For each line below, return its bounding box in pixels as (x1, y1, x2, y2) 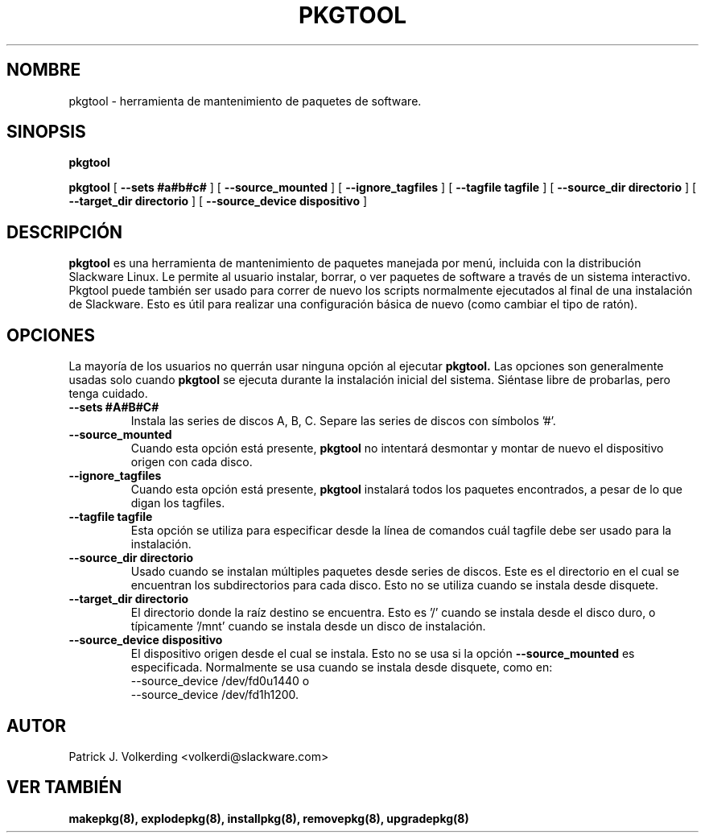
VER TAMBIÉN (6, 777, 122, 798)
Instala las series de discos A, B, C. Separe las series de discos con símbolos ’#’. (130, 414, 556, 428)
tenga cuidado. (68, 386, 148, 401)
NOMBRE (6, 60, 81, 81)
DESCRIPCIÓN (6, 221, 123, 242)
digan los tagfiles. (130, 496, 225, 510)
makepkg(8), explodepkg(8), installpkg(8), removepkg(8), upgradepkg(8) (68, 811, 469, 825)
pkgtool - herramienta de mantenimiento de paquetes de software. (68, 93, 422, 108)
